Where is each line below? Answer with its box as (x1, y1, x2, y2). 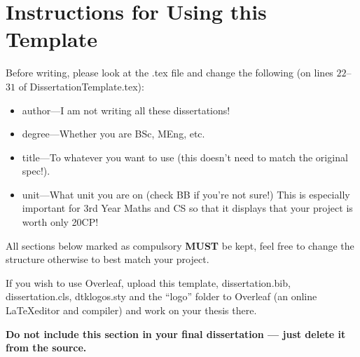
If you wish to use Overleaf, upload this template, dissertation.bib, (6, 275, 291, 290)
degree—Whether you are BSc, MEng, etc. (22, 126, 205, 141)
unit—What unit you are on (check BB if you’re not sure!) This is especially (22, 187, 350, 201)
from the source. (6, 340, 87, 355)
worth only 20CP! (22, 215, 99, 229)
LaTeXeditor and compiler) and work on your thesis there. (6, 303, 257, 318)
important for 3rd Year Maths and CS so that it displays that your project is (22, 201, 353, 215)
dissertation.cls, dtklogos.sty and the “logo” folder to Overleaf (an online (6, 289, 317, 304)
